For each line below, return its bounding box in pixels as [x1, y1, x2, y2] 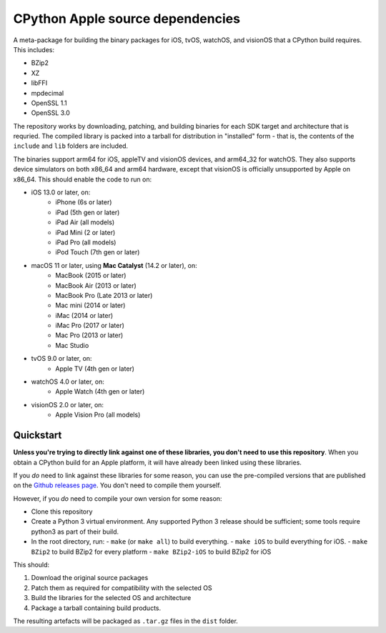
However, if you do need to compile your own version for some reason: [13, 494, 222, 503]
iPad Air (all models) [55, 218, 115, 226]
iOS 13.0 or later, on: [31, 188, 91, 196]
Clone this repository [31, 507, 93, 516]
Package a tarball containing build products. [31, 604, 162, 612]
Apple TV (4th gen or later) [55, 364, 135, 373]
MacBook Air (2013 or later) [55, 281, 137, 289]
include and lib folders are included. [13, 141, 129, 150]
